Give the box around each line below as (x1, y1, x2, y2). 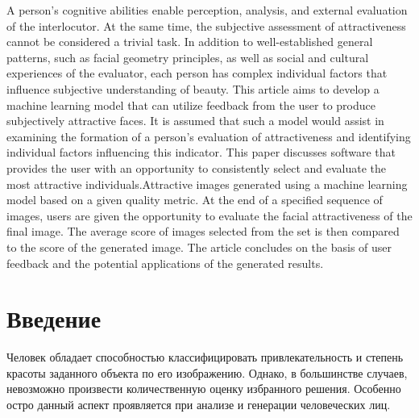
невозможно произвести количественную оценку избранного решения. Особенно (6, 380, 401, 397)
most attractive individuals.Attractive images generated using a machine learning (6, 175, 408, 192)
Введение (6, 302, 102, 335)
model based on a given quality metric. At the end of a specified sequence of (6, 191, 383, 208)
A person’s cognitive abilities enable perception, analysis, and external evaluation (6, 2, 408, 18)
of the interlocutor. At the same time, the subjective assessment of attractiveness (6, 17, 406, 34)
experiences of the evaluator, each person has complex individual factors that (6, 65, 388, 82)
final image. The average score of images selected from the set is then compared (6, 223, 400, 240)
